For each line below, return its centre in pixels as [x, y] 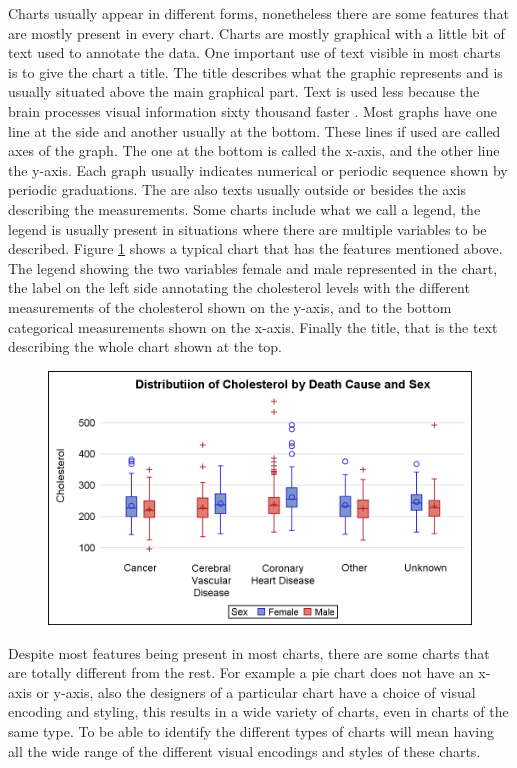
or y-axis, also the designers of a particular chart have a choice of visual [256, 691]
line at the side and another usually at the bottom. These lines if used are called [254, 130]
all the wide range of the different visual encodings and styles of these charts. [244, 750]
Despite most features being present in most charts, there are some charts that [249, 652]
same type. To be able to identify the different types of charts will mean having [251, 731]
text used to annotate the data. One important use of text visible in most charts [254, 52]
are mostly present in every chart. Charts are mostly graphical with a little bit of [256, 32]
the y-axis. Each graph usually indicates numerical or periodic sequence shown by [258, 169]
